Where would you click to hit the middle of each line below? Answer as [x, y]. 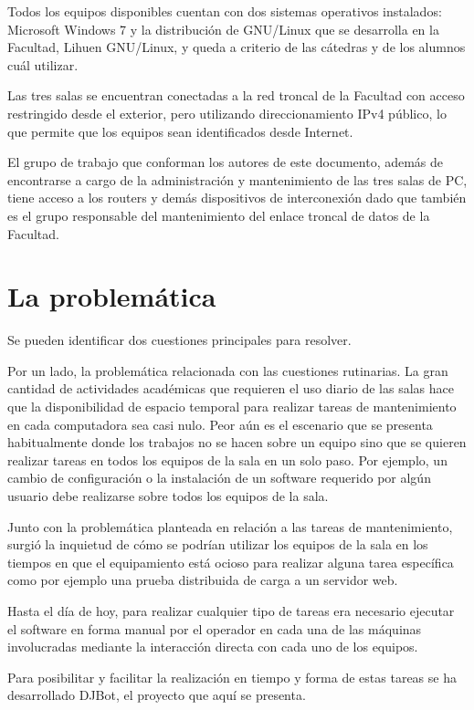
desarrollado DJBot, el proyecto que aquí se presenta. [157, 695]
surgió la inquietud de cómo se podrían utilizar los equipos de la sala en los [218, 544]
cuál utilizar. [43, 64]
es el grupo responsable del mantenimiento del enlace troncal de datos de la [219, 215]
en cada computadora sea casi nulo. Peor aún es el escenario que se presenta [220, 424]
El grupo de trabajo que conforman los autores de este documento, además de [226, 162]
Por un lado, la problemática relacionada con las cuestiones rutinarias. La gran [228, 370]
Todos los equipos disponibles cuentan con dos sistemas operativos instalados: [225, 11]
